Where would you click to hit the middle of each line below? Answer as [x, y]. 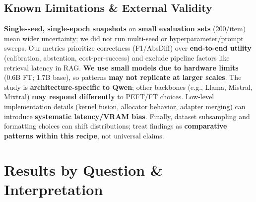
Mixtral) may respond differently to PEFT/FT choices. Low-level [109, 97]
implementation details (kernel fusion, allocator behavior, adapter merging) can [125, 106]
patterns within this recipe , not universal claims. [84, 135]
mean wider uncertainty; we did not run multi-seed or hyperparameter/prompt [124, 38]
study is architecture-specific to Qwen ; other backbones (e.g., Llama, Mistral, [128, 87]
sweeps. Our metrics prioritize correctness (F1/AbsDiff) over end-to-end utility [128, 48]
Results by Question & [83, 169]
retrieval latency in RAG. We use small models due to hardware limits [121, 67]
